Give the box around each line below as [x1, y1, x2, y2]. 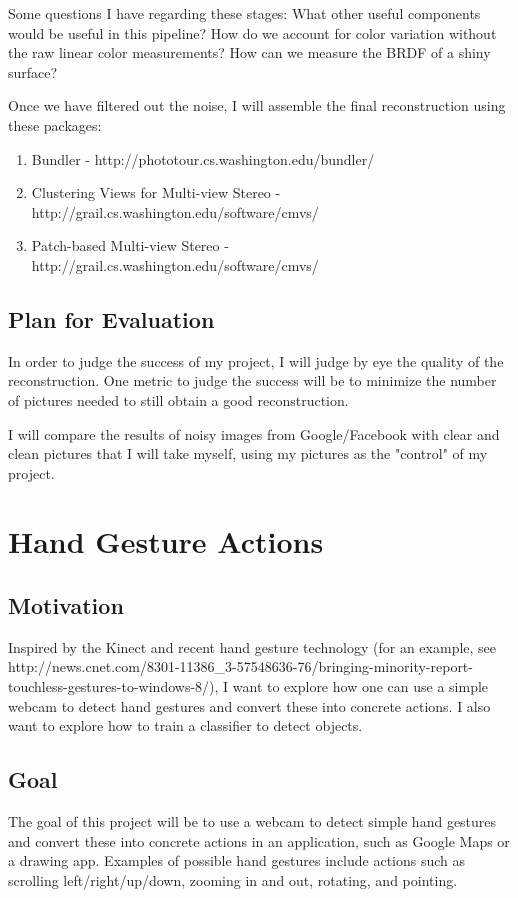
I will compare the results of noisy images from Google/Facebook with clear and [8, 423, 500, 444]
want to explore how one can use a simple [232, 676, 489, 697]
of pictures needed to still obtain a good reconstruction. [8, 389, 349, 410]
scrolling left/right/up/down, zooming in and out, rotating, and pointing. [8, 869, 458, 890]
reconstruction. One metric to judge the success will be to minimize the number [8, 370, 497, 391]
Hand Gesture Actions [8, 521, 324, 562]
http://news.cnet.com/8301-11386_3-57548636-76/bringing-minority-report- [8, 656, 473, 677]
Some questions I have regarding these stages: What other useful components [8, 3, 481, 23]
